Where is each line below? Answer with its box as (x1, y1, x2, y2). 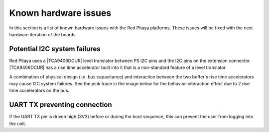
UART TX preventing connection (9, 101, 112, 109)
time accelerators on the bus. (9, 87, 70, 94)
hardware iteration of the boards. (9, 31, 77, 37)
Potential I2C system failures (9, 45, 101, 53)
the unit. (9, 121, 26, 127)
